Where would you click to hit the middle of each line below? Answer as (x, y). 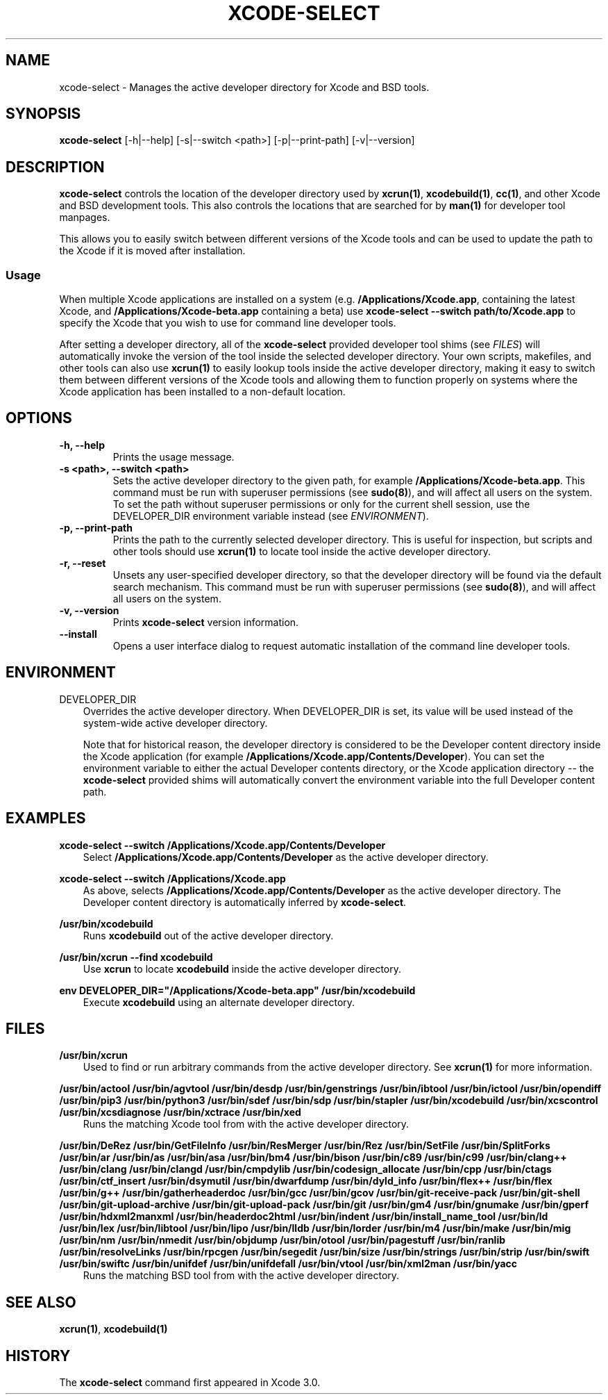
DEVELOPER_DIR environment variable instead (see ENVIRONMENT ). (271, 516)
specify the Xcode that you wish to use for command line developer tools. (228, 323)
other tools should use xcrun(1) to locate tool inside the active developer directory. (302, 551)
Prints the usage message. (174, 456)
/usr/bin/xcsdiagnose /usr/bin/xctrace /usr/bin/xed (180, 1112)
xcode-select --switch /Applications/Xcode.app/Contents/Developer (222, 845)
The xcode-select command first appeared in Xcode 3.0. (190, 1383)
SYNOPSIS (43, 114)
